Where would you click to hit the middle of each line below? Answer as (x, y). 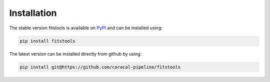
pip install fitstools (47, 41)
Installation (33, 13)
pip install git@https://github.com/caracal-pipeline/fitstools (100, 67)
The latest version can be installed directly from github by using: (75, 54)
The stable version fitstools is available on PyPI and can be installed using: (86, 28)
